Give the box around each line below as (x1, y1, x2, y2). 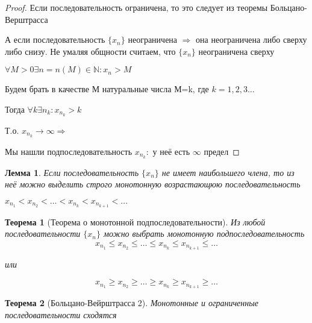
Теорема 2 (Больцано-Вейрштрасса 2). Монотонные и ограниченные (5, 296, 258, 309)
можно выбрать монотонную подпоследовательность (104, 227, 305, 240)
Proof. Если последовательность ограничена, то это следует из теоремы (5, 1, 268, 13)
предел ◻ (204, 145, 240, 157)
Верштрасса (5, 13, 48, 25)
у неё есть (152, 145, 190, 157)
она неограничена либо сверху (196, 33, 307, 46)
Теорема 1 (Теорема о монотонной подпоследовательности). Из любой (5, 215, 266, 228)
